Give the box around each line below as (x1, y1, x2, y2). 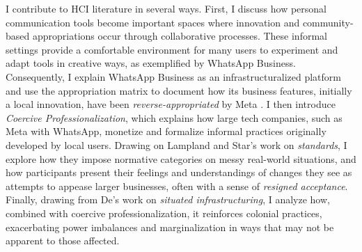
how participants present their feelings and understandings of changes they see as (6, 165, 352, 180)
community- (302, 15, 354, 29)
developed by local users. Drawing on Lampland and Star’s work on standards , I (6, 137, 347, 152)
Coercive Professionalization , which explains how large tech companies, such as (6, 110, 343, 125)
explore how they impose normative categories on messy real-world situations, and (6, 151, 356, 166)
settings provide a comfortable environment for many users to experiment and (6, 42, 338, 56)
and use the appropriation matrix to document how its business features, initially (6, 83, 352, 97)
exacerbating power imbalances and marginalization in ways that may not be (6, 219, 334, 234)
